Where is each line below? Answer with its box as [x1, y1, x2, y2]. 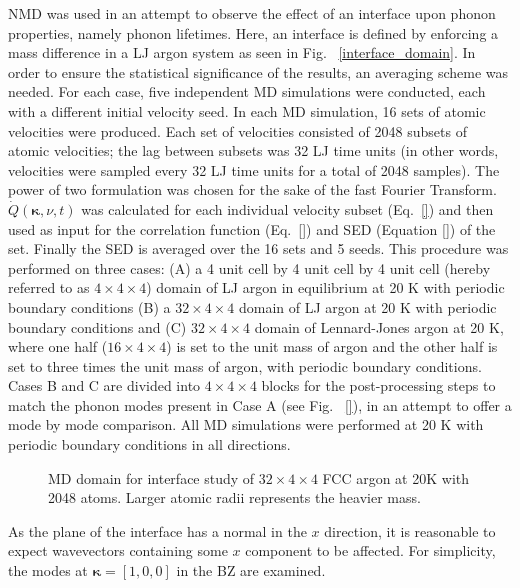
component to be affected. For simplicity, [245, 540, 496, 561]
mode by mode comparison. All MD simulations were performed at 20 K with [8, 414, 484, 435]
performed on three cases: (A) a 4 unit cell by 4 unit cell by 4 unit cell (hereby [8, 257, 491, 278]
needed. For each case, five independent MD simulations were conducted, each [8, 81, 486, 102]
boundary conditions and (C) [8, 316, 187, 337]
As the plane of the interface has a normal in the [8, 520, 307, 541]
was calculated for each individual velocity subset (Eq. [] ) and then [81, 198, 494, 219]
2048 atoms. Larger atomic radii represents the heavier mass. [48, 487, 421, 508]
